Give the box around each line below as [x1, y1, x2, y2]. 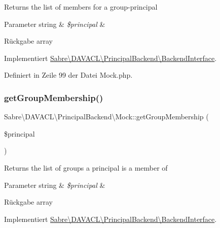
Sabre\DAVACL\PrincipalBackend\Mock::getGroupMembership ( [4, 111, 209, 122]
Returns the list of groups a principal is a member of [4, 162, 168, 173]
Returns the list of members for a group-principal [4, 2, 158, 12]
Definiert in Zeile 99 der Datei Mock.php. [4, 70, 133, 80]
